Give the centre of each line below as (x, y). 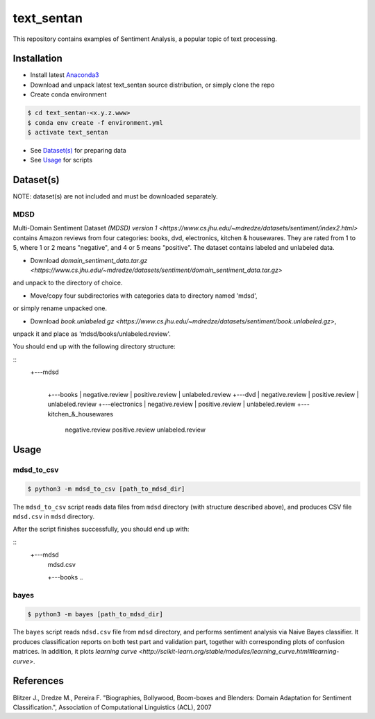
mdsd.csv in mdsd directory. (54, 516)
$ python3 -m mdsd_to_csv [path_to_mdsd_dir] (106, 489)
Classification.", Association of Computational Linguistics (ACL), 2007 (112, 707)
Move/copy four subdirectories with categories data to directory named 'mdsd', (144, 296)
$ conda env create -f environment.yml (95, 122)
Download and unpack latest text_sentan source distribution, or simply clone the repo (152, 85)
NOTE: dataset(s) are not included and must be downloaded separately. (115, 196)
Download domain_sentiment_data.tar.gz (89, 260)
